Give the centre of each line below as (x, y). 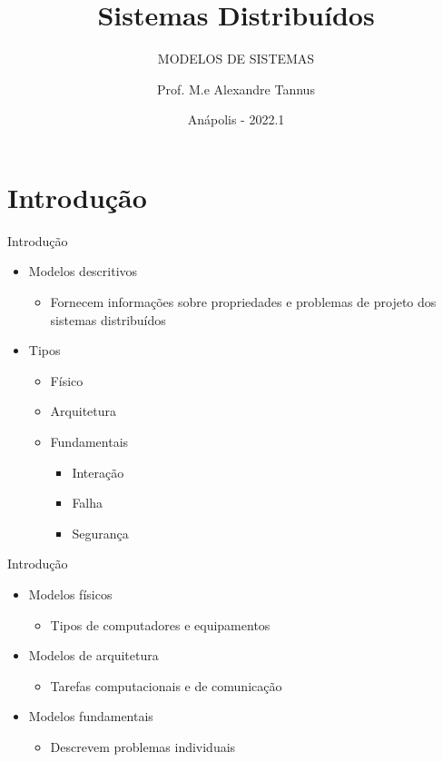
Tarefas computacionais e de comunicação (166, 685)
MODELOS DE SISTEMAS (236, 59)
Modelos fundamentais (91, 716)
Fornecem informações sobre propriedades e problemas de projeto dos (243, 302)
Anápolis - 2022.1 (236, 119)
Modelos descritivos (83, 271)
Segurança (100, 533)
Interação (98, 472)
